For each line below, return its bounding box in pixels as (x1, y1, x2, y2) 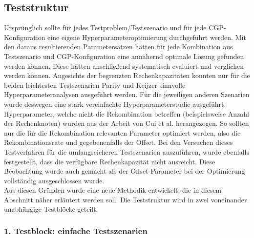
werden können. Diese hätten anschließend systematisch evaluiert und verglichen (4, 60, 244, 71)
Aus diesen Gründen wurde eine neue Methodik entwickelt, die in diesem (4, 185, 222, 195)
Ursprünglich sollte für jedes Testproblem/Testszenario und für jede (4, 22, 207, 33)
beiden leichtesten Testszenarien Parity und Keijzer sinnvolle (4, 79, 186, 90)
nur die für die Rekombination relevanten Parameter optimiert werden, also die (4, 127, 241, 138)
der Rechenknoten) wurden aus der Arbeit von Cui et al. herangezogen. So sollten (4, 118, 249, 128)
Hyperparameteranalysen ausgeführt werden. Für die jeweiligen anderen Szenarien (4, 89, 250, 99)
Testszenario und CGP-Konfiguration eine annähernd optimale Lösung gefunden (4, 51, 244, 61)
